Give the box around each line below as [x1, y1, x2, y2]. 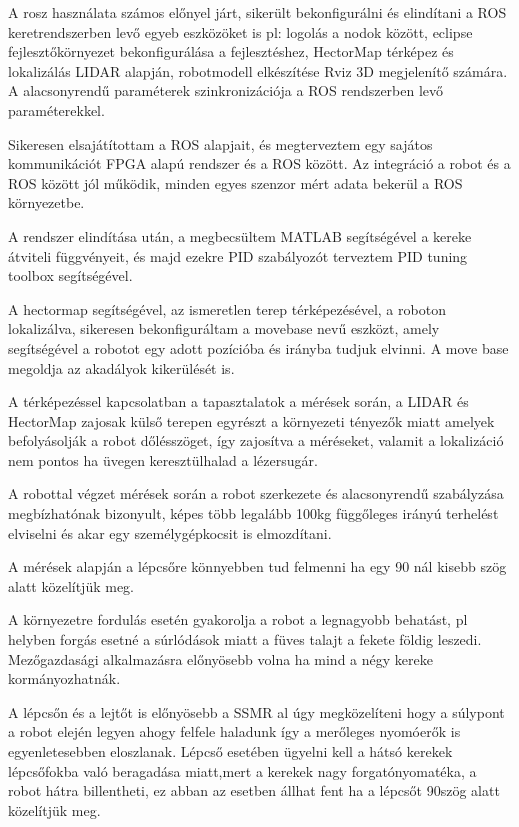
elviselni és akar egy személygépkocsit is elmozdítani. [8, 522, 332, 543]
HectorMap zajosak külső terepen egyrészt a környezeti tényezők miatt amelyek [8, 410, 495, 431]
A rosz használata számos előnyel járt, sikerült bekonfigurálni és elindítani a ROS [8, 2, 507, 22]
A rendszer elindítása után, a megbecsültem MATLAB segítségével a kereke [8, 225, 472, 246]
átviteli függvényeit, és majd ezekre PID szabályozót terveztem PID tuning [8, 245, 468, 266]
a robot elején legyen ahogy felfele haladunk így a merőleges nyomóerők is [8, 721, 461, 742]
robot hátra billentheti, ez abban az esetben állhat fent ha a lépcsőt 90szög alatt [8, 780, 500, 801]
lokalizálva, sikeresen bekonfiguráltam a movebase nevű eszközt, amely [8, 318, 440, 339]
